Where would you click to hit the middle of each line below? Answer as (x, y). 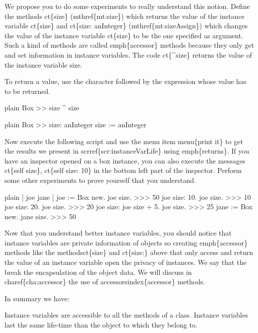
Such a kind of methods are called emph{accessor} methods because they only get (129, 45)
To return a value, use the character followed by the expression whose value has (126, 81)
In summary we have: (37, 298)
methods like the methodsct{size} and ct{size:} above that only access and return (129, 252)
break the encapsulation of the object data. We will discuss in (98, 272)
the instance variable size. (43, 64)
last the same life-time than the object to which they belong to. (101, 325)
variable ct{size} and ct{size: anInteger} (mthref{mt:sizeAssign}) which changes (126, 26)
